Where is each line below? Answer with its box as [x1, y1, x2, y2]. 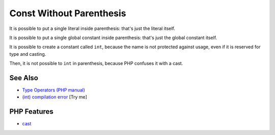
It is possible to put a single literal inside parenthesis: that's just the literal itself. [9, 25, 176, 31]
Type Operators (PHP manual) [22, 87, 86, 93]
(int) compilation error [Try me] [22, 94, 88, 100]
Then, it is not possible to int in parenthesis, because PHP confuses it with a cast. [9, 60, 183, 66]
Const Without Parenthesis [9, 8, 127, 19]
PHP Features [9, 107, 53, 116]
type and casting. [9, 51, 46, 57]
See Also [9, 74, 38, 82]
